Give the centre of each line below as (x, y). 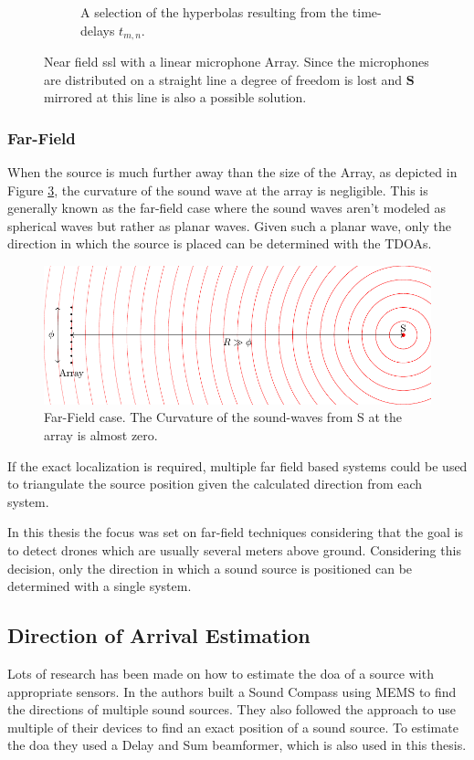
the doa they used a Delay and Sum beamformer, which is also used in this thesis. (237, 745)
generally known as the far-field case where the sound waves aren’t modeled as (226, 208)
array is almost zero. (101, 434)
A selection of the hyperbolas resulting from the (215, 12)
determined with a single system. (100, 586)
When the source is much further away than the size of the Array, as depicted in (232, 172)
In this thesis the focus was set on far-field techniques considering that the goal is (235, 532)
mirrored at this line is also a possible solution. (175, 97)
